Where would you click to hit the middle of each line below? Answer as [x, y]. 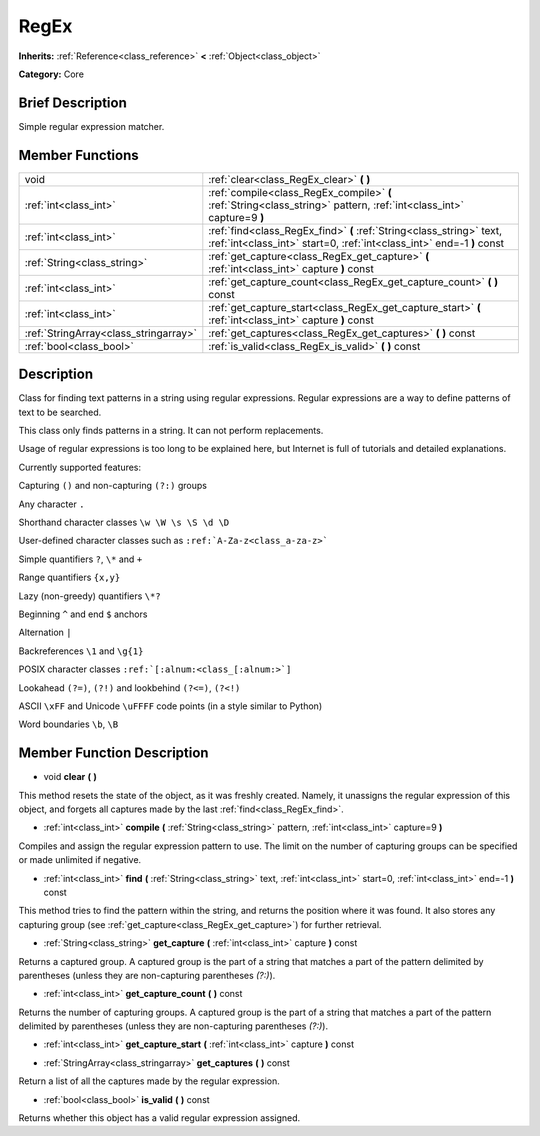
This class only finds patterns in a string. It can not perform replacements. [171, 431]
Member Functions [78, 155]
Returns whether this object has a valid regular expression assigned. [159, 1118]
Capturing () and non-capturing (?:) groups [112, 486]
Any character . [51, 504]
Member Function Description [113, 753]
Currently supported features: [80, 467]
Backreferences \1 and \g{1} [81, 651]
